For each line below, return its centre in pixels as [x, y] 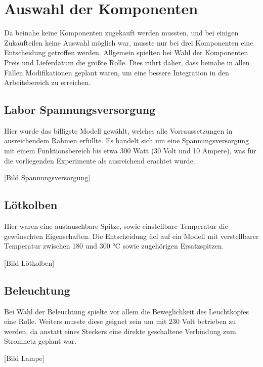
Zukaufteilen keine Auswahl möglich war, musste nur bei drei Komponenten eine [129, 42]
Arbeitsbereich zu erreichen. [47, 82]
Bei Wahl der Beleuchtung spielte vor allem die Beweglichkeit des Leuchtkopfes [127, 311]
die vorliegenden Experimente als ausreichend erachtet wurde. [100, 160]
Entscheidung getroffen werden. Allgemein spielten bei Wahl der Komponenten [126, 52]
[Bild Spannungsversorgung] [47, 177]
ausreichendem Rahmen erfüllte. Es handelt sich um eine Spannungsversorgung [126, 140]
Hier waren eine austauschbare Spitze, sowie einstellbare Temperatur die [116, 226]
